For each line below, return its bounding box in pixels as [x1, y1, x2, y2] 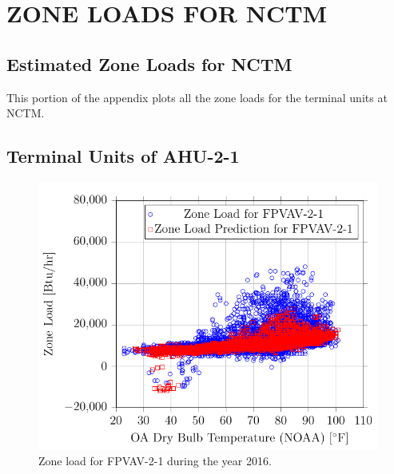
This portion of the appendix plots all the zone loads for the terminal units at [6, 89, 388, 105]
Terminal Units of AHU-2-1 [6, 144, 240, 168]
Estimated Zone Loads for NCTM [6, 51, 293, 76]
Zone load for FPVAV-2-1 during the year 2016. [38, 452, 272, 469]
